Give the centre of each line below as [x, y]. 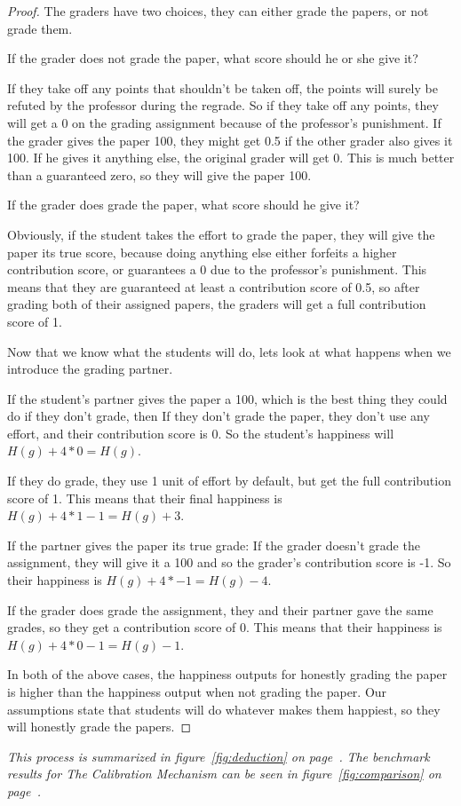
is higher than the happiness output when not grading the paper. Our [197, 691]
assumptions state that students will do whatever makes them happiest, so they [224, 709]
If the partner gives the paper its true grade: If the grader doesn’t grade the [214, 545]
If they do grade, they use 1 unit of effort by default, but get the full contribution [229, 481]
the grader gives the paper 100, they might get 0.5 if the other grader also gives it [230, 140]
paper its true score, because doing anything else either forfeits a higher [202, 252]
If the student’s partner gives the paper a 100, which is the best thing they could [227, 398]
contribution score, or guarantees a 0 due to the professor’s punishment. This [217, 269]
